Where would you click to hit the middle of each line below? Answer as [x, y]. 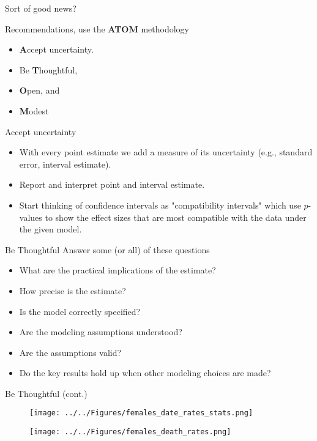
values [31, 217]
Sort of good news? [41, 8]
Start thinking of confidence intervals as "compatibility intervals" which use [160, 205]
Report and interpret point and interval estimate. [112, 184]
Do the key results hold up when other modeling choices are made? [145, 373]
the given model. [50, 229]
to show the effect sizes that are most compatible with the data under [176, 217]
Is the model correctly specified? [80, 311]
